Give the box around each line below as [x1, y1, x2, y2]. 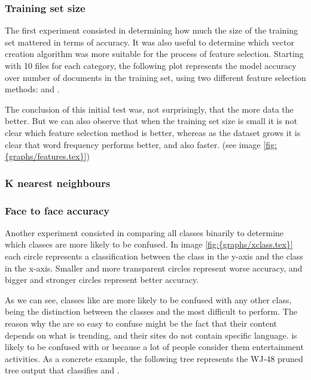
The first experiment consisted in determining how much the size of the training [5, 24, 298, 37]
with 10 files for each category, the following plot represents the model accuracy [5, 59, 297, 71]
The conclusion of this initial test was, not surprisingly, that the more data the [5, 102, 294, 115]
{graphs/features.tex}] [5, 150, 87, 162]
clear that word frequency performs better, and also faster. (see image [5, 138, 261, 150]
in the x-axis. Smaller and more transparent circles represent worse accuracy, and [5, 261, 303, 274]
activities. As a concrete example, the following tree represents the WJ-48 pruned [5, 352, 303, 364]
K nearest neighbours [5, 175, 111, 190]
